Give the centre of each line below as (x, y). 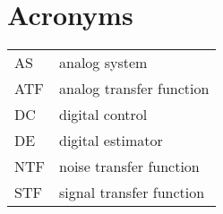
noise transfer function (129, 167)
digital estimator (111, 141)
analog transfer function (134, 89)
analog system (103, 63)
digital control (103, 115)
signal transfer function (132, 193)
